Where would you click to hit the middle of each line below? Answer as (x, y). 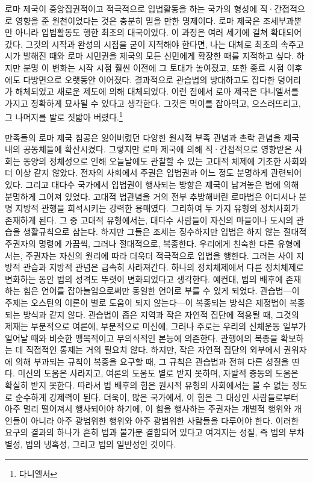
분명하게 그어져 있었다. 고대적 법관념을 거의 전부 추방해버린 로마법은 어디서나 (150, 196)
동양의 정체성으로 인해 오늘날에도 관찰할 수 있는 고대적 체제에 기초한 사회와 (165, 160)
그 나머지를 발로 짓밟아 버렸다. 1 (64, 116)
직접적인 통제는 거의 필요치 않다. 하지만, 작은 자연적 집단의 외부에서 (153, 350)
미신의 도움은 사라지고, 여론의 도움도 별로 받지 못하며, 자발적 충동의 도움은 (158, 373)
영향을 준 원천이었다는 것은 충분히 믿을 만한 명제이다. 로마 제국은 (138, 20)
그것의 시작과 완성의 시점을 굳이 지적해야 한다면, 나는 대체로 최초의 (152, 44)
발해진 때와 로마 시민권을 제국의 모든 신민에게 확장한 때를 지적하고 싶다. (159, 56)
